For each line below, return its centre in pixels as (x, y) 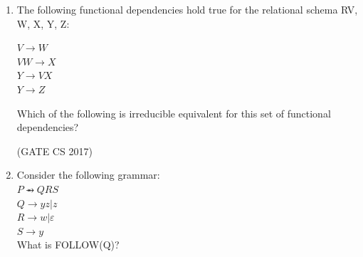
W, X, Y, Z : (43, 23)
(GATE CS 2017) (54, 151)
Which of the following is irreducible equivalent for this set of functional (174, 113)
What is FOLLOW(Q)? (68, 245)
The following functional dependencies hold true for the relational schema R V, (187, 9)
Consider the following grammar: (88, 175)
